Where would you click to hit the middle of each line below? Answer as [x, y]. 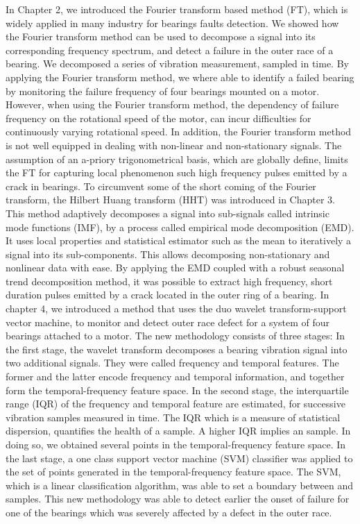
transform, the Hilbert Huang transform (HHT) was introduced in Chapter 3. [170, 200]
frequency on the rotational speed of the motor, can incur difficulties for [158, 118]
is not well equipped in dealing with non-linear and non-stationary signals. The [174, 145]
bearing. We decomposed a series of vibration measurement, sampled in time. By [177, 64]
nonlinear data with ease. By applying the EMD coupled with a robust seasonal [175, 268]
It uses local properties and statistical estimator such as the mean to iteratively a [179, 240]
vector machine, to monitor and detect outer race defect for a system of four [168, 322]
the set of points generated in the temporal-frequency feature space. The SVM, [173, 472]
